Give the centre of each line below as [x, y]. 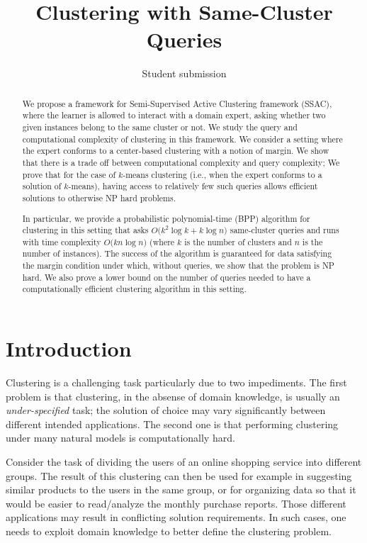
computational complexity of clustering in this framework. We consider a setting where [182, 139]
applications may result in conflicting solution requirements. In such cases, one [176, 517]
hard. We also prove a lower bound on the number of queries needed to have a [166, 277]
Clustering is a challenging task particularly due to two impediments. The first [176, 382]
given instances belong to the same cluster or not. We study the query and [160, 127]
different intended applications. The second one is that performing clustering [172, 424]
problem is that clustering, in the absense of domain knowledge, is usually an [173, 396]
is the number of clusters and [238, 241]
